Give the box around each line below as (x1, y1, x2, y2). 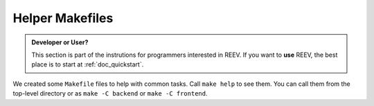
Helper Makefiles (12, 10, 114, 26)
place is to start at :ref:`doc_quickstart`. (31, 60, 144, 69)
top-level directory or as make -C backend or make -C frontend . (12, 89, 208, 98)
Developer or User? (31, 38, 89, 46)
